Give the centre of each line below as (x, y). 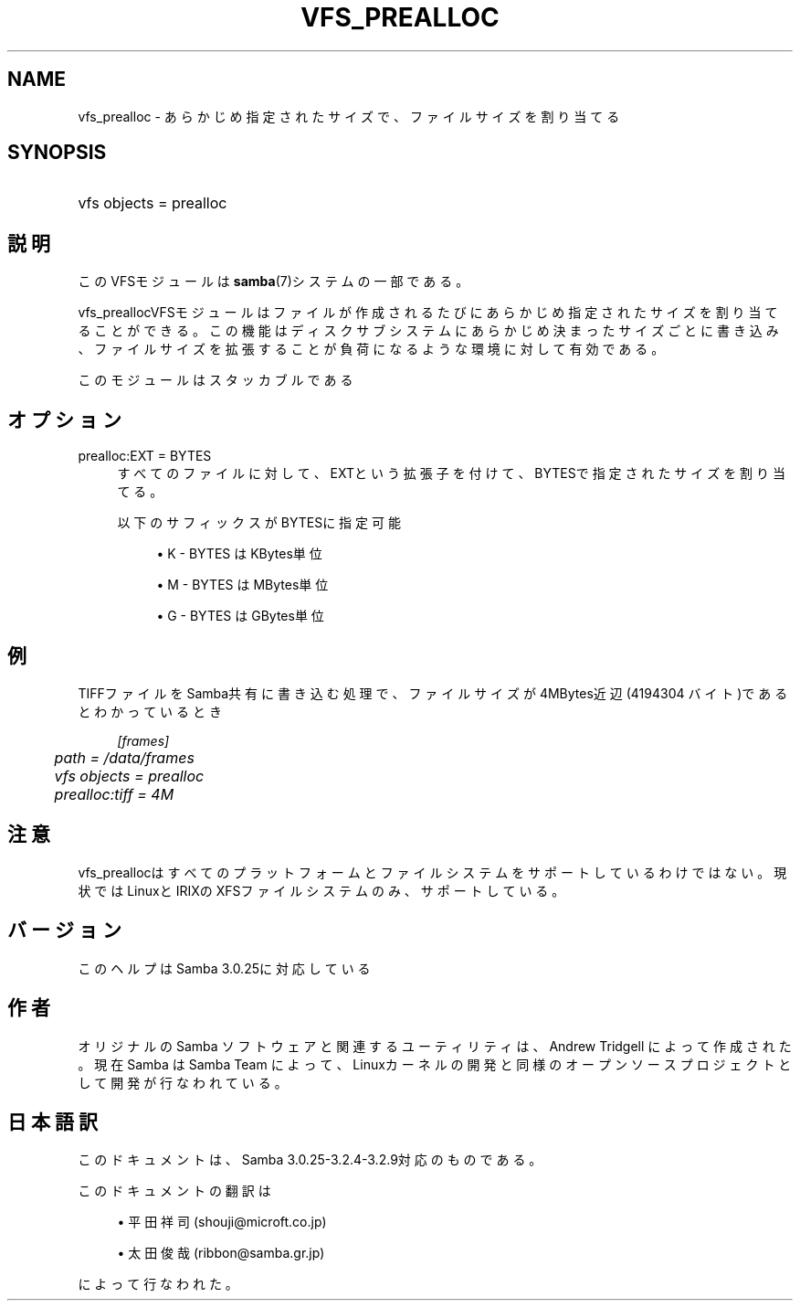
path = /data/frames (124, 757)
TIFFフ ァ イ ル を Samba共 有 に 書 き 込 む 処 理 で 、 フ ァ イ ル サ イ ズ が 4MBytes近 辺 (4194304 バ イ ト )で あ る (433, 693)
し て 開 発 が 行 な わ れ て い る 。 (183, 1082)
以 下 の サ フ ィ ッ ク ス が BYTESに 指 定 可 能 (259, 523)
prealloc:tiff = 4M (114, 794)
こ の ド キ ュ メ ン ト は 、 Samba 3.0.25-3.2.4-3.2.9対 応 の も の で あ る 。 (310, 1160)
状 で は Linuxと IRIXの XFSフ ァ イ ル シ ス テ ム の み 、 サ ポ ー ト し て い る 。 (321, 890)
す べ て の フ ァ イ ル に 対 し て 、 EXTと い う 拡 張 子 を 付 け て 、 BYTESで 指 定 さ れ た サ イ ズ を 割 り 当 (451, 473)
